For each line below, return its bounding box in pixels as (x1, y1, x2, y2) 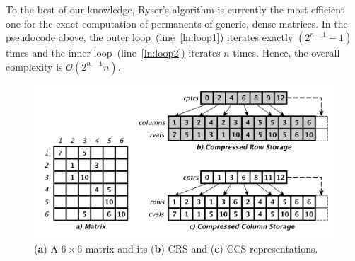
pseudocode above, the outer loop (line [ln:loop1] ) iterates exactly (6, 30, 293, 45)
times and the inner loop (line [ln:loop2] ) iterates (6, 45, 221, 60)
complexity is (6, 59, 63, 74)
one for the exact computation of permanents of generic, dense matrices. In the (6, 16, 348, 30)
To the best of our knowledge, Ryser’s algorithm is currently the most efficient (6, 2, 345, 16)
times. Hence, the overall (233, 45, 340, 60)
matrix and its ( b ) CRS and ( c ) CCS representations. (85, 241, 318, 256)
